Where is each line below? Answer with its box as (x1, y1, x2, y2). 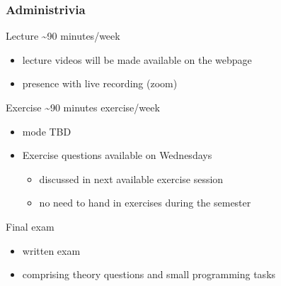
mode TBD (22, 123, 71, 138)
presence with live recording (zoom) (22, 76, 178, 91)
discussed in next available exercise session (39, 171, 224, 186)
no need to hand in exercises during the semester (39, 195, 251, 210)
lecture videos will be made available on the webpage (22, 52, 252, 67)
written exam (22, 243, 81, 258)
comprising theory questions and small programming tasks (22, 267, 276, 282)
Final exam (6, 219, 55, 233)
